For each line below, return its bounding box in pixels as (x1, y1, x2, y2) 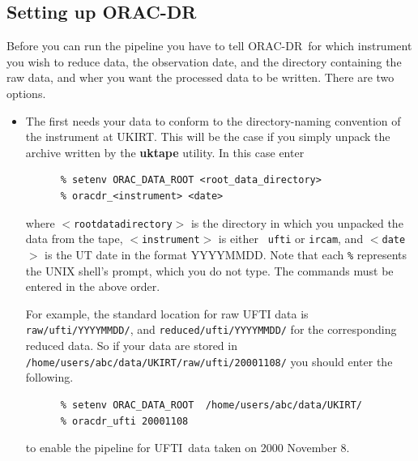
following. (25, 369, 74, 386)
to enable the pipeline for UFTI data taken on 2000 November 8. (25, 439, 350, 456)
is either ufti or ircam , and (218, 230, 364, 247)
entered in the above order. (25, 278, 160, 295)
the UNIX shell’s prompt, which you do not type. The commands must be (25, 262, 394, 279)
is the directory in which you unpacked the (190, 214, 403, 231)
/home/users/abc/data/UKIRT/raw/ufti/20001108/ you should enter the (25, 352, 393, 369)
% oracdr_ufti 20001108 (60, 415, 189, 427)
